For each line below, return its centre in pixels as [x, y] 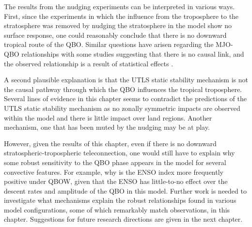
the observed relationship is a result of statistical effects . [89, 63]
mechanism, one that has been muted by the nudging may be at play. [107, 127]
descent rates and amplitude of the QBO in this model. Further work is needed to [125, 190]
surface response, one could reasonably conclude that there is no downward [115, 35]
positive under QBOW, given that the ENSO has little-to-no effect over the [116, 181]
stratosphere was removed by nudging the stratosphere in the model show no [118, 25]
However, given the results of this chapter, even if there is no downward [110, 143]
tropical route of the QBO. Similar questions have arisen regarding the [109, 44]
